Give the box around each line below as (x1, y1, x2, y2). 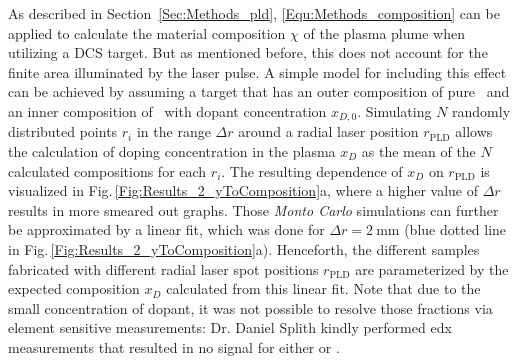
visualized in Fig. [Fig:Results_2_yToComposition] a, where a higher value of (8, 180, 479, 201)
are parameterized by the (355, 258, 509, 279)
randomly (452, 100, 511, 121)
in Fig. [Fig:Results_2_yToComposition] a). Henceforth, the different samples (8, 238, 480, 259)
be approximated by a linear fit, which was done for (8, 219, 325, 240)
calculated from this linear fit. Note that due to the (166, 278, 481, 299)
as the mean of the (361, 141, 476, 162)
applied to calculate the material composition (8, 22, 286, 43)
